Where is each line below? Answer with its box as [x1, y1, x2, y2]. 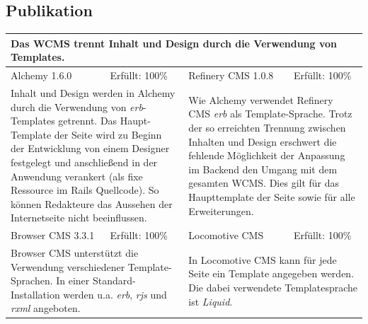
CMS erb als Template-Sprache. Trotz [188, 106, 352, 121]
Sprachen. [11, 273, 53, 288]
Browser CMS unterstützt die [11, 245, 139, 260]
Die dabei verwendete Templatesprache [188, 280, 357, 294]
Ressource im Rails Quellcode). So [11, 183, 159, 197]
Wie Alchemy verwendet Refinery [188, 92, 333, 107]
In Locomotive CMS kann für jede [188, 252, 337, 267]
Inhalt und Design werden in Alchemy [11, 85, 176, 100]
